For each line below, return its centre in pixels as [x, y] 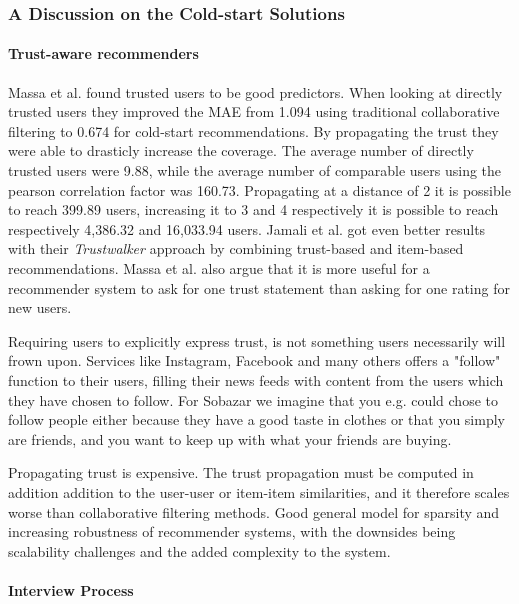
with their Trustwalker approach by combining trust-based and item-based [236, 248]
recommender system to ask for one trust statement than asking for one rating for [259, 287]
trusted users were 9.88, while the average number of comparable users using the [255, 170]
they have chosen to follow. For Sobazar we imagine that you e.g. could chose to [253, 399]
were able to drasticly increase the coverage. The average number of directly [241, 150]
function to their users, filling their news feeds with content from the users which [256, 379]
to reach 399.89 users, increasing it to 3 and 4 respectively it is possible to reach [253, 209]
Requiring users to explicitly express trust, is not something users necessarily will [257, 340]
